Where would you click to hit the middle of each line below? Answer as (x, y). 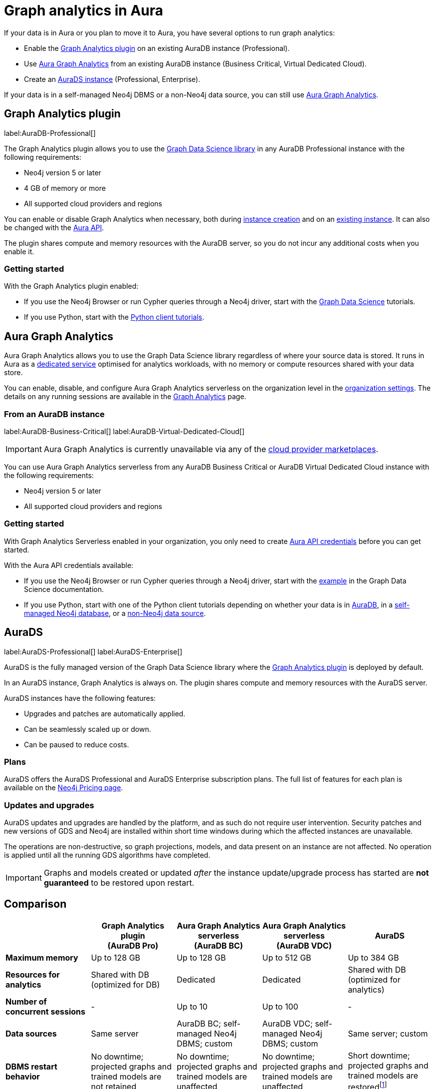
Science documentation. (64, 589)
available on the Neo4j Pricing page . (64, 788)
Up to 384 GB (373, 957)
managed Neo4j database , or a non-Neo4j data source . (115, 613)
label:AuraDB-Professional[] (50, 133)
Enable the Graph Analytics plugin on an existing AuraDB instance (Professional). (157, 48)
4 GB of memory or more (65, 188)
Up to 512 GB (287, 957)
